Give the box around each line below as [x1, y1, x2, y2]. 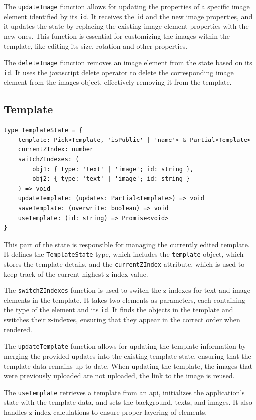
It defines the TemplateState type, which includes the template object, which [4, 249, 244, 259]
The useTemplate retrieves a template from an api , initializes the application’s [4, 387, 245, 397]
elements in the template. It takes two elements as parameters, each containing [4, 294, 245, 305]
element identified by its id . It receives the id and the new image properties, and [4, 11, 253, 21]
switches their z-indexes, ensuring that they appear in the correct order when [4, 314, 240, 325]
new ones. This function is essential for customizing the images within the [4, 30, 230, 41]
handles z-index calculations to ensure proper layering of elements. [4, 407, 207, 417]
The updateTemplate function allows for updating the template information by [4, 341, 246, 351]
